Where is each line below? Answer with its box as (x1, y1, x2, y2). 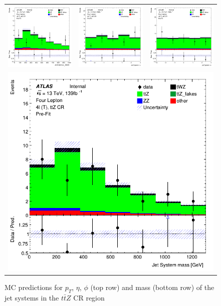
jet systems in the (5, 292, 59, 302)
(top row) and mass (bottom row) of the (90, 281, 214, 292)
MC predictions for (5, 281, 63, 292)
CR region (73, 292, 105, 302)
